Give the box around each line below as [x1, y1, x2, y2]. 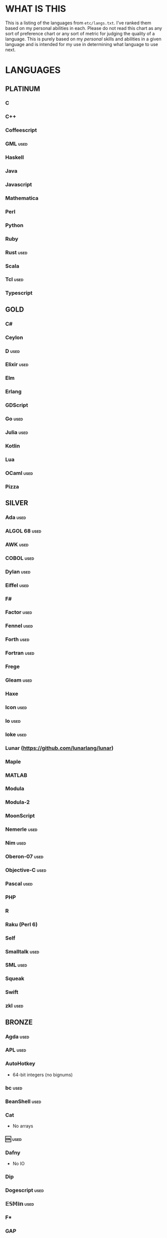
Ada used [5, 514, 26, 521]
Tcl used [5, 276, 24, 283]
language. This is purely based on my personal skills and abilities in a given [5, 36, 161, 42]
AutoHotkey [5, 1060, 35, 1067]
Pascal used [5, 880, 33, 887]
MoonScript [5, 812, 35, 819]
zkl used [5, 1002, 24, 1009]
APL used [5, 1046, 26, 1053]
